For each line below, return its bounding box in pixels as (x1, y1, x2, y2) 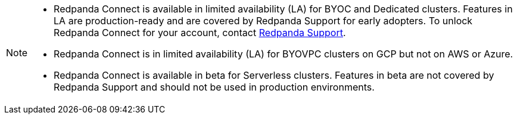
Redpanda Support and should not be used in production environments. (54, 81, 375, 93)
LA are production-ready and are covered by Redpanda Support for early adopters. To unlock (54, 15, 473, 27)
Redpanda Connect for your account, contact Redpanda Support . (54, 27, 346, 38)
